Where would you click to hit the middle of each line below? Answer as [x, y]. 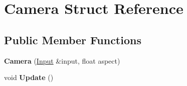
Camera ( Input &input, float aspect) [62, 60]
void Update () [29, 77]
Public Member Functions [73, 40]
